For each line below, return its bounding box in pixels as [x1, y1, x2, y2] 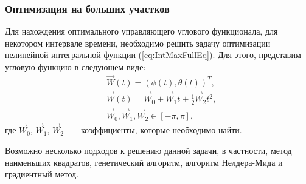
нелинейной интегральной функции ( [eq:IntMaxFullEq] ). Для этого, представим [5, 48, 301, 61]
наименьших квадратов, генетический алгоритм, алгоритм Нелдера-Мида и [5, 156, 283, 168]
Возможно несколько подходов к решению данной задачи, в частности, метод [5, 143, 292, 156]
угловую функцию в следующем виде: [5, 61, 146, 73]
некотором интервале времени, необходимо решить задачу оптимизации [5, 36, 271, 49]
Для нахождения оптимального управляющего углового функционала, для [5, 25, 278, 38]
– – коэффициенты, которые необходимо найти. [66, 123, 242, 136]
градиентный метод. [5, 168, 79, 180]
